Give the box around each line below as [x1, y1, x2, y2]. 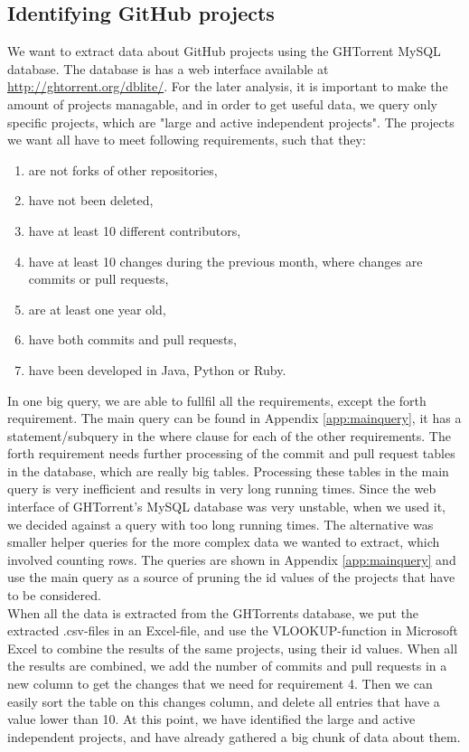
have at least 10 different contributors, [28, 221, 241, 240]
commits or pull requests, [28, 269, 169, 288]
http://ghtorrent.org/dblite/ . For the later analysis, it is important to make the [7, 77, 448, 96]
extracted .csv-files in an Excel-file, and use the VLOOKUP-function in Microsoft [7, 621, 458, 640]
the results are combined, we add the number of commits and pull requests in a [7, 656, 447, 675]
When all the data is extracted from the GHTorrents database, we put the [7, 603, 419, 622]
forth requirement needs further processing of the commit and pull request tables [7, 444, 455, 463]
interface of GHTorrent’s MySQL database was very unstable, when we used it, [7, 497, 446, 516]
